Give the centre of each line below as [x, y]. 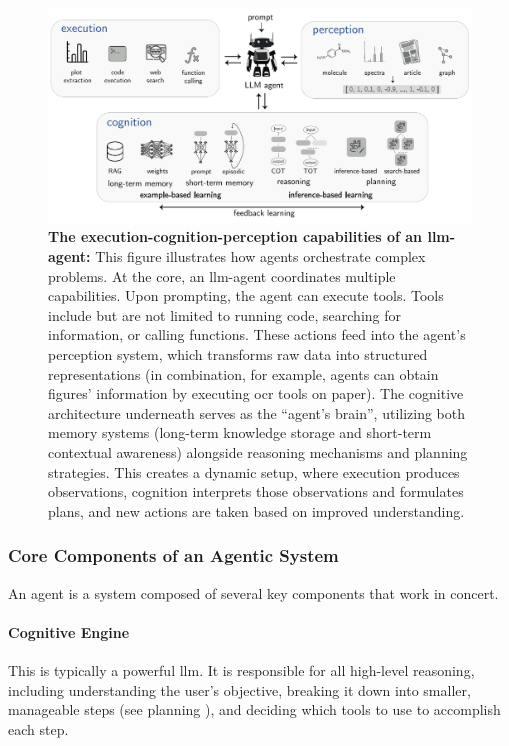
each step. [38, 728]
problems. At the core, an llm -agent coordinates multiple [222, 275]
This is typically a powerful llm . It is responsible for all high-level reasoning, [241, 670]
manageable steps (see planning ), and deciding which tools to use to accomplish [254, 709]
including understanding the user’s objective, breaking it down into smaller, [239, 689]
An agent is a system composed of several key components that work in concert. [253, 592]
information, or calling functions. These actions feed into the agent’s [257, 334]
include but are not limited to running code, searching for [224, 314]
